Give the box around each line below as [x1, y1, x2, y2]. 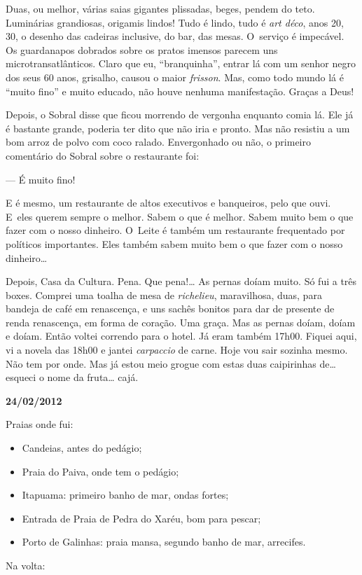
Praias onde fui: [6, 417, 74, 431]
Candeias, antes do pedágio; [22, 441, 142, 455]
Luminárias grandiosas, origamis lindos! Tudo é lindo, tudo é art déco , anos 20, [6, 15, 344, 29]
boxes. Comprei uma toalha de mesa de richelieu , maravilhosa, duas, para [6, 287, 322, 302]
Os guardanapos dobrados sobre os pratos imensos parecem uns [6, 42, 278, 57]
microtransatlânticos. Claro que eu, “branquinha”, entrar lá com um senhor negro [6, 56, 356, 71]
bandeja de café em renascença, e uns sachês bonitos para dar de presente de [6, 301, 335, 316]
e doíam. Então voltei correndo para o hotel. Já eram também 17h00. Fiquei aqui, [6, 328, 357, 343]
